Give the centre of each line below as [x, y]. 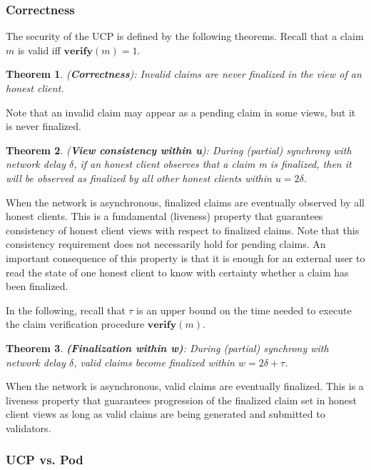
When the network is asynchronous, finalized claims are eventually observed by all [185, 202]
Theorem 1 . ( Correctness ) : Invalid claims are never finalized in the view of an [184, 74]
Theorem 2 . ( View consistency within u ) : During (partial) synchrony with [179, 150]
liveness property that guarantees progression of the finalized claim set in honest [181, 400]
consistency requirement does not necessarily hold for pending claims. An [166, 244]
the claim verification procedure [75, 324]
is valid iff [39, 50]
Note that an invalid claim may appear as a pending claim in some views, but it [181, 112]
